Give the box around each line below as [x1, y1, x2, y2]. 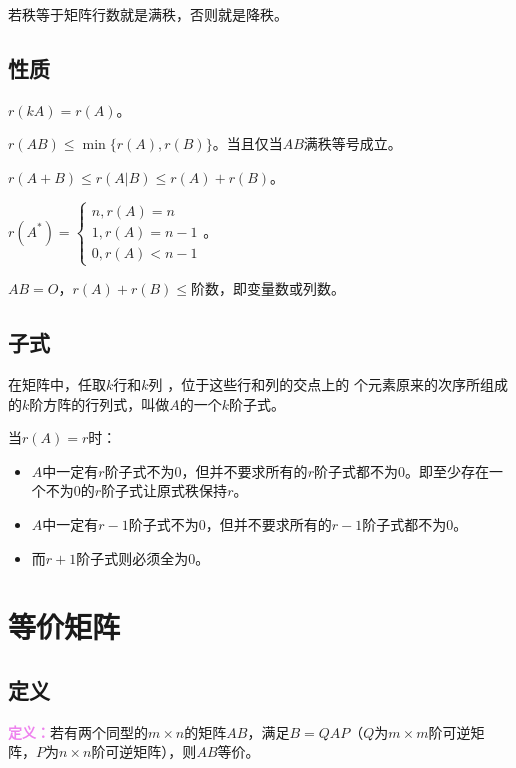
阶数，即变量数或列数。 [191, 278, 345, 299]
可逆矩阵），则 [105, 741, 197, 762]
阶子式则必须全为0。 [76, 547, 210, 568]
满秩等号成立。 [303, 133, 402, 154]
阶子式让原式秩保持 [101, 480, 228, 501]
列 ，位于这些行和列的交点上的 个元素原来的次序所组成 [148, 373, 508, 394]
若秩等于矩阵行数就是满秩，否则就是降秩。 [8, 4, 288, 24]
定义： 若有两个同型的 [8, 721, 148, 742]
